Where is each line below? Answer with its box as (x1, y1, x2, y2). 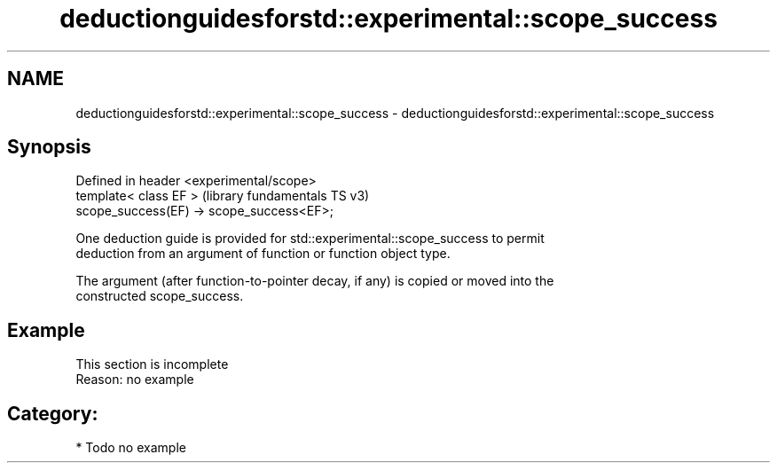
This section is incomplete (75, 356, 229, 372)
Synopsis (7, 136, 91, 159)
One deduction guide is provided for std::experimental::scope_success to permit (75, 231, 545, 247)
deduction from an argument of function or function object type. (75, 246, 451, 262)
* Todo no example (75, 440, 186, 456)
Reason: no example (75, 372, 194, 388)
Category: (7, 402, 98, 425)
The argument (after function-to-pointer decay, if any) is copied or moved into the (75, 273, 554, 289)
